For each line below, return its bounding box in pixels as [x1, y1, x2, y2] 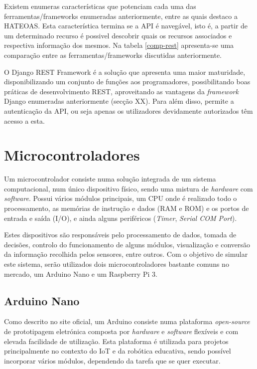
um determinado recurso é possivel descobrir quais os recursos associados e [4, 30, 232, 40]
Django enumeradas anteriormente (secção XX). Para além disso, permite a [4, 96, 234, 106]
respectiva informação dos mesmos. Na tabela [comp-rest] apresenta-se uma [4, 40, 234, 50]
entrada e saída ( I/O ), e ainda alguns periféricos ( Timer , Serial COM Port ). [4, 212, 237, 223]
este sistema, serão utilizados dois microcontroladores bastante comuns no [4, 259, 229, 269]
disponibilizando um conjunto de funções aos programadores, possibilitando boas [4, 76, 251, 87]
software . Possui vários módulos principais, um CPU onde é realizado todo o [4, 193, 237, 203]
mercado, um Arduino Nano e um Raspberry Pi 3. [4, 268, 157, 279]
